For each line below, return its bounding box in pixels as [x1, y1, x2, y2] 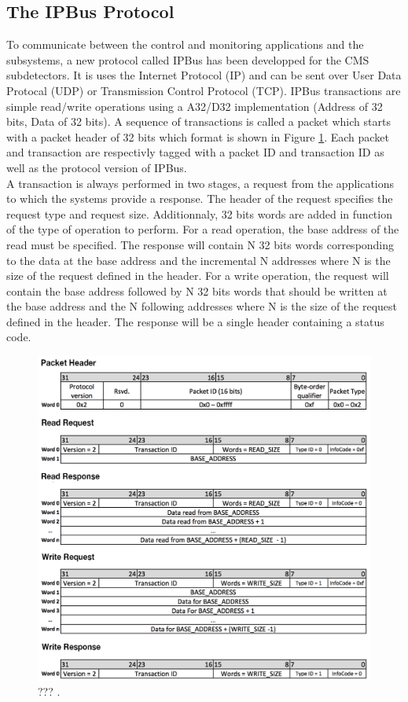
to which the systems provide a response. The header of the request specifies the [6, 190, 393, 207]
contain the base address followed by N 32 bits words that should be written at [6, 282, 388, 299]
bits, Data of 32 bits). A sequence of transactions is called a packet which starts [6, 113, 391, 130]
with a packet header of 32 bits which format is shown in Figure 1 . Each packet [6, 128, 389, 145]
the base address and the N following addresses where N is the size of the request [6, 298, 397, 314]
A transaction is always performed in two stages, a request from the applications [6, 175, 395, 191]
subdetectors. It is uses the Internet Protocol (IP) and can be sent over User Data [6, 67, 402, 83]
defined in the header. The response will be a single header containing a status [6, 313, 384, 329]
